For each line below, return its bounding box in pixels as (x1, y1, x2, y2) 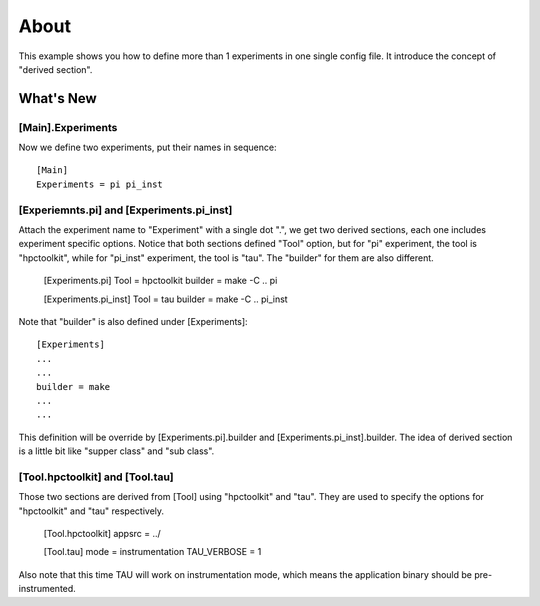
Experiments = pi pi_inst (36, 178, 164, 190)
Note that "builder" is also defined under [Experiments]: (18, 315, 249, 327)
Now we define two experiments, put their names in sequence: (18, 141, 277, 154)
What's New (18, 90, 97, 107)
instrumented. (18, 583, 77, 595)
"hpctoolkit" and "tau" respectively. (18, 505, 165, 517)
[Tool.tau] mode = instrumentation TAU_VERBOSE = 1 (43, 546, 262, 558)
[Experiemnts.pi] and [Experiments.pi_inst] (18, 203, 233, 217)
